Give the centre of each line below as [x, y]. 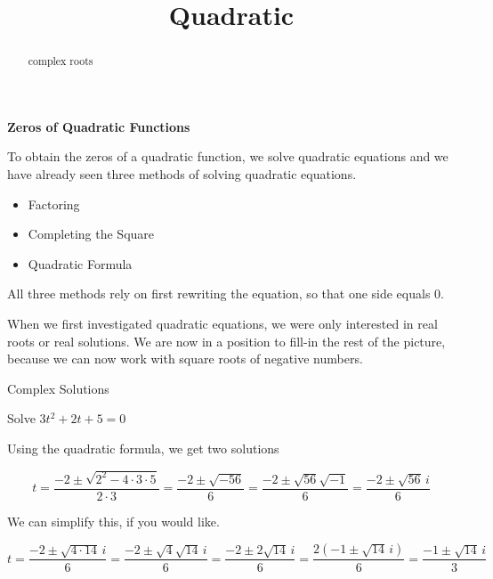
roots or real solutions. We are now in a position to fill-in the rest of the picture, [226, 341]
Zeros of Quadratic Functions [99, 126]
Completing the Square [91, 234]
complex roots [61, 61]
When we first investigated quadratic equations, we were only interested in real [222, 323]
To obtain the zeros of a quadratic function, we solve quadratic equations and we [228, 156]
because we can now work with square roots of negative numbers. [185, 359]
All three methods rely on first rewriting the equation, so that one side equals [219, 294]
